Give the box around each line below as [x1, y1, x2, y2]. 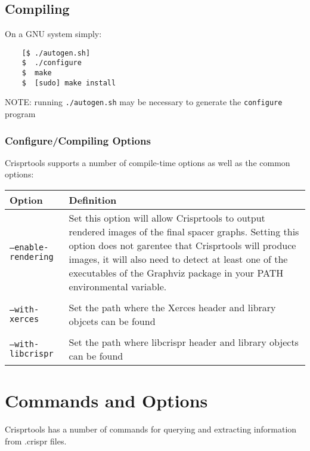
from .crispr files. [5, 434, 67, 447]
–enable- [10, 243, 49, 253]
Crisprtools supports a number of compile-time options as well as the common [5, 156, 290, 168]
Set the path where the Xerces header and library [69, 300, 276, 315]
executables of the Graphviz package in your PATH [69, 266, 284, 280]
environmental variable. [69, 280, 167, 294]
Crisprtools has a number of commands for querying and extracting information [5, 423, 297, 435]
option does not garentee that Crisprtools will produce [69, 238, 296, 253]
